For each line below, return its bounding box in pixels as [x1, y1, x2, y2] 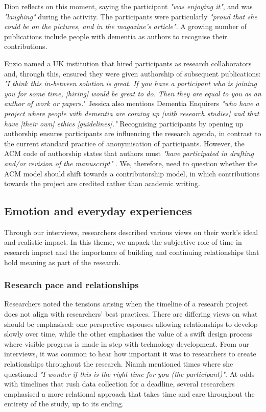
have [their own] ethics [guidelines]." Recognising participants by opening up [4, 118, 244, 128]
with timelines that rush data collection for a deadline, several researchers [4, 378, 235, 389]
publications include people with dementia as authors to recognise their [4, 31, 227, 41]
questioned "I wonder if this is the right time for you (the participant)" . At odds [4, 368, 255, 379]
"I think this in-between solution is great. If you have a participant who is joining [4, 78, 257, 89]
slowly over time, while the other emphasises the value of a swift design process [4, 328, 252, 339]
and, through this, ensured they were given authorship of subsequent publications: [4, 68, 261, 79]
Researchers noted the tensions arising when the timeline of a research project [4, 298, 248, 309]
